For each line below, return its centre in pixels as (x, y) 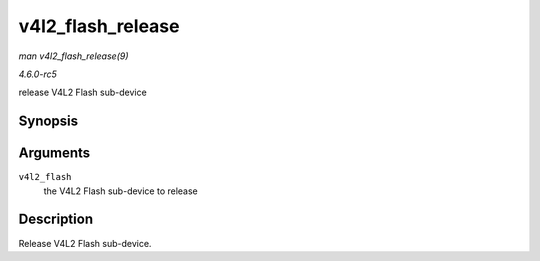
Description (56, 219)
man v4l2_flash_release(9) (73, 56)
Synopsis (48, 121)
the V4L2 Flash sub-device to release (121, 191)
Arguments (54, 153)
